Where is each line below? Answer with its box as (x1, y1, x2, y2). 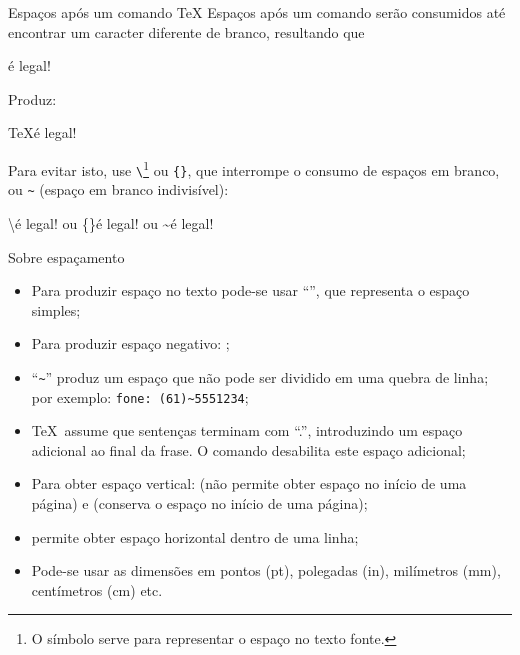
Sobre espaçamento (8, 246, 125, 267)
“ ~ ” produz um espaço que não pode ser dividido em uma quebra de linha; (31, 366, 489, 387)
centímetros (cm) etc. (31, 579, 163, 600)
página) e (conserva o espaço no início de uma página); (31, 493, 368, 513)
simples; (31, 299, 81, 320)
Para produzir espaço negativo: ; (31, 333, 230, 354)
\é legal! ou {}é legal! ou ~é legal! (8, 212, 214, 233)
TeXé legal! (8, 122, 77, 143)
